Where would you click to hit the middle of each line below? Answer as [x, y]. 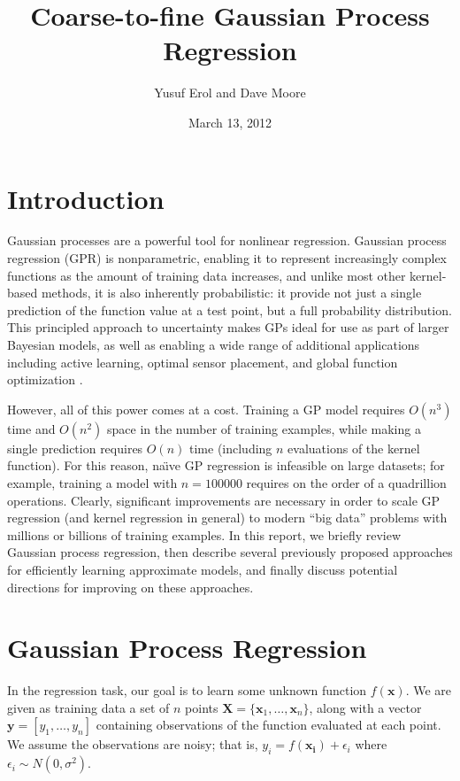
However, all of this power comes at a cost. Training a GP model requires [206, 409]
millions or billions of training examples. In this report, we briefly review [204, 534]
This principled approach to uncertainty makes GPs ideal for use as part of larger [228, 327]
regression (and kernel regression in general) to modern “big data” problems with [227, 518]
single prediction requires [75, 448]
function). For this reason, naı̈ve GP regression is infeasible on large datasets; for [226, 465]
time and [31, 428]
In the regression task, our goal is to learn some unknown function [187, 690]
